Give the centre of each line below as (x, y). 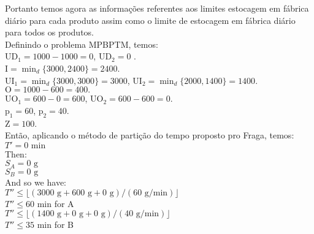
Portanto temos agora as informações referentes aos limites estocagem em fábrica (157, 8)
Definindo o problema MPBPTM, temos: (82, 44)
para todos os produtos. (49, 32)
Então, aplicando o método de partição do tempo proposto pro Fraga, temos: (150, 135)
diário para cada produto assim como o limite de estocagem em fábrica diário (150, 20)
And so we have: (36, 182)
